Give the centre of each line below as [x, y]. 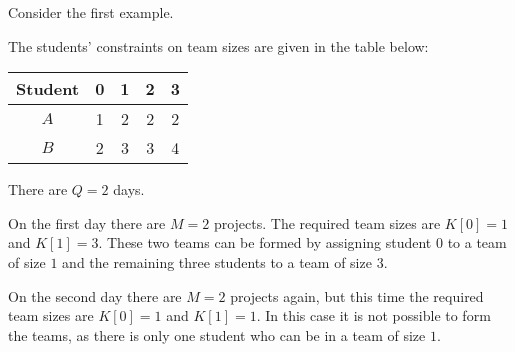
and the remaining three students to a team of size [217, 261]
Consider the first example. [91, 12]
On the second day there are [95, 295]
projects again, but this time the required [357, 295]
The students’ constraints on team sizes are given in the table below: [218, 45]
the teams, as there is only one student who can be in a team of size [217, 334]
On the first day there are [87, 222]
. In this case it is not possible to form [373, 315]
